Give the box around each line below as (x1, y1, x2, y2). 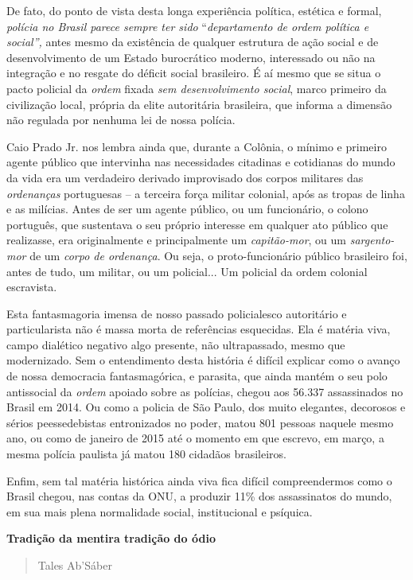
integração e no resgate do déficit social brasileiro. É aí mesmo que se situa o (6, 64, 381, 81)
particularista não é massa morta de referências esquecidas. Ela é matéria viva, (6, 321, 391, 337)
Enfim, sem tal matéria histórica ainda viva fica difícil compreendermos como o (6, 472, 392, 489)
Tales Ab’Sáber (37, 557, 112, 573)
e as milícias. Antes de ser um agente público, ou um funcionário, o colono (6, 200, 368, 217)
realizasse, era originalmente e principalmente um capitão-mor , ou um (6, 232, 347, 248)
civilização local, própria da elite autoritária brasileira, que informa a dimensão (6, 95, 392, 112)
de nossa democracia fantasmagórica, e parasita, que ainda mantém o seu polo (6, 368, 388, 384)
